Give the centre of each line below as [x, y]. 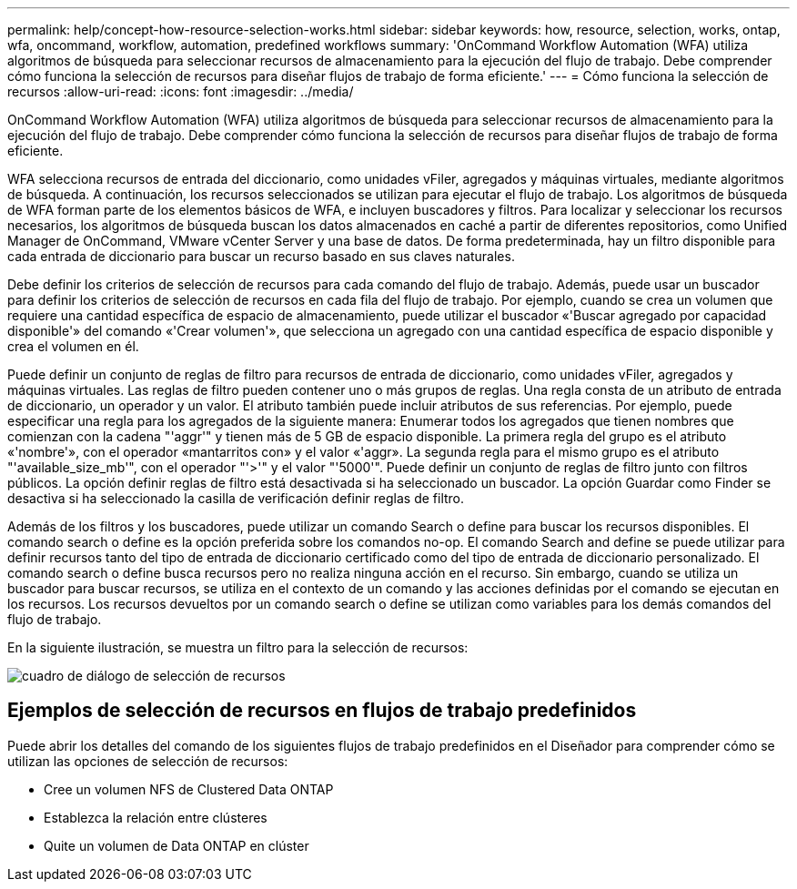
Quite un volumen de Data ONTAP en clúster [177, 845]
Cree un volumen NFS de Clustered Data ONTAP [189, 789]
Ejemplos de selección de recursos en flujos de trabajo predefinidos [322, 711]
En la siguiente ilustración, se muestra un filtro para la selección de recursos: [238, 647]
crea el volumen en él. [73, 346]
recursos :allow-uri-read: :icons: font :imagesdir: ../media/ [181, 91]
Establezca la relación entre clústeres [156, 817]
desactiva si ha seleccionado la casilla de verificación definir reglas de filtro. [236, 498]
